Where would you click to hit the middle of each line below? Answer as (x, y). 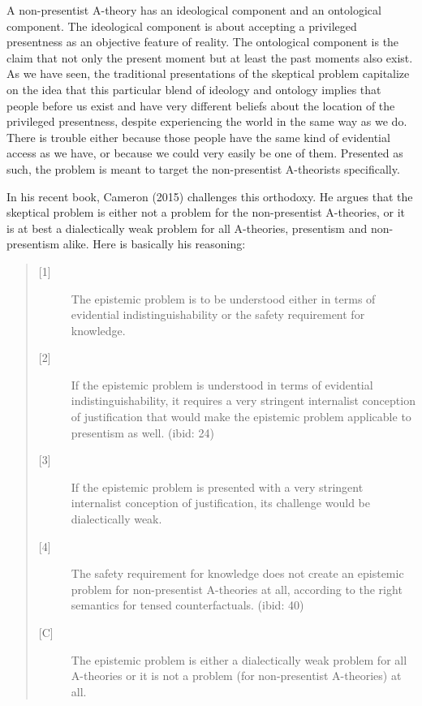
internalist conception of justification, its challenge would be (220, 503)
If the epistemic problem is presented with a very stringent (217, 486)
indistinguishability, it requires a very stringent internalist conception (243, 400)
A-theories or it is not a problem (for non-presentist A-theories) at (236, 676)
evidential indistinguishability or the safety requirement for (218, 314)
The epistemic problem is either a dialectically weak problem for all (239, 659)
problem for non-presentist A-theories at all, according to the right (237, 589)
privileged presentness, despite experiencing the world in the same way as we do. (207, 121)
